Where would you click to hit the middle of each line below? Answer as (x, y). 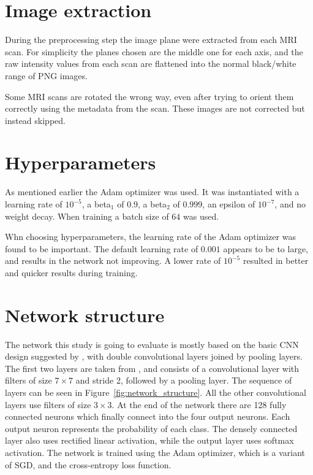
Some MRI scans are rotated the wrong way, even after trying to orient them (149, 96)
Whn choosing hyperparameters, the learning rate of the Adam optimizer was (150, 237)
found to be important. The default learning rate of (102, 248)
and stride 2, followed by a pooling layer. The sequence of (184, 380)
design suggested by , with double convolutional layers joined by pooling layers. (154, 356)
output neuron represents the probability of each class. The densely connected (151, 428)
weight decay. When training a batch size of (87, 216)
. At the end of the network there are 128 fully (199, 404)
